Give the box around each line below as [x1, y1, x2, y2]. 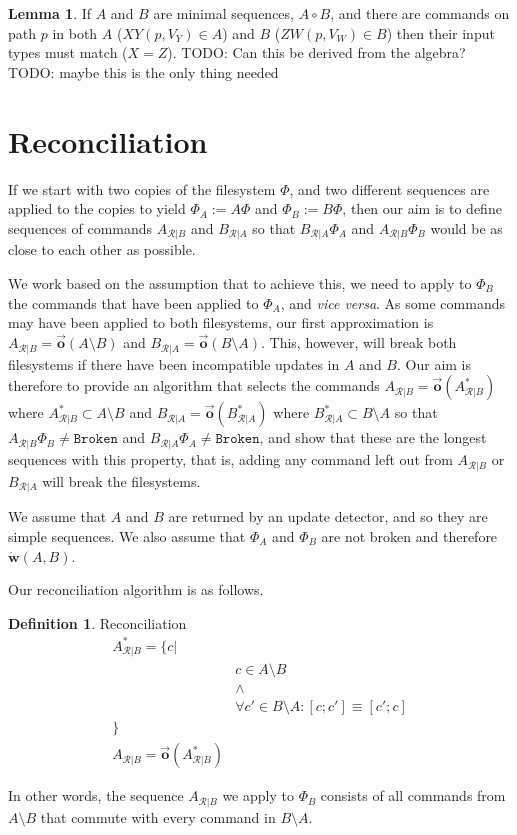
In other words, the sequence [8, 785, 184, 806]
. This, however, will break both [261, 331, 457, 352]
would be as [430, 217, 503, 238]
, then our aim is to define [342, 198, 502, 219]
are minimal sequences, [153, 3, 294, 23]
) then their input [386, 22, 495, 43]
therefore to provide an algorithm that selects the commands [8, 375, 380, 396]
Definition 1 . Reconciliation [8, 612, 187, 633]
